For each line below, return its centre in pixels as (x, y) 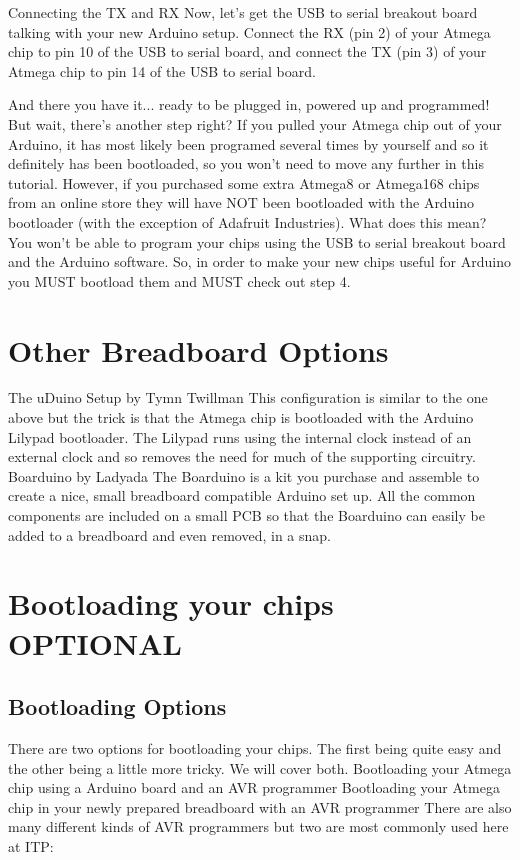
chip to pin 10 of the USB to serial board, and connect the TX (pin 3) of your (247, 51)
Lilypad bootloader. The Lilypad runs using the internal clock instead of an (240, 436)
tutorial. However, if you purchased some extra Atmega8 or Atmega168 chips (244, 182)
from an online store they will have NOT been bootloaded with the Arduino (241, 202)
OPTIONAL (95, 642)
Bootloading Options (117, 706)
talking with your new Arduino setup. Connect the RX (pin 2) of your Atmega (249, 31)
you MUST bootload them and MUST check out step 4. (179, 280)
